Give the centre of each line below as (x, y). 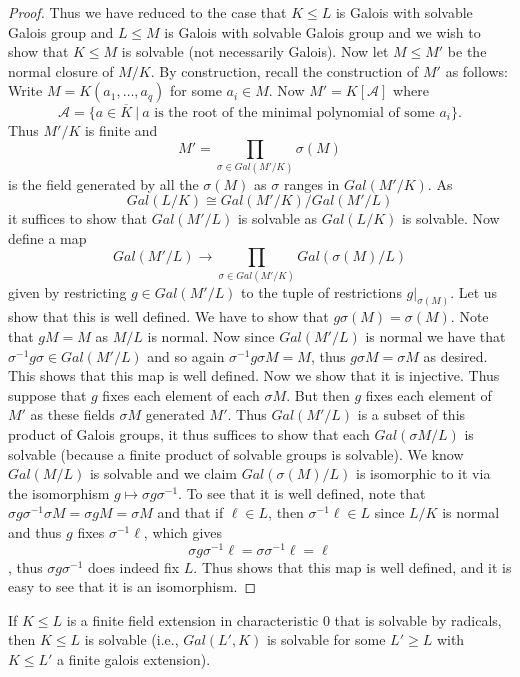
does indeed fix (134, 566)
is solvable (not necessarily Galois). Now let (255, 51)
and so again (186, 355)
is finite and (121, 129)
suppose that (47, 394)
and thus (35, 532)
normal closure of (61, 70)
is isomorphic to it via (423, 473)
